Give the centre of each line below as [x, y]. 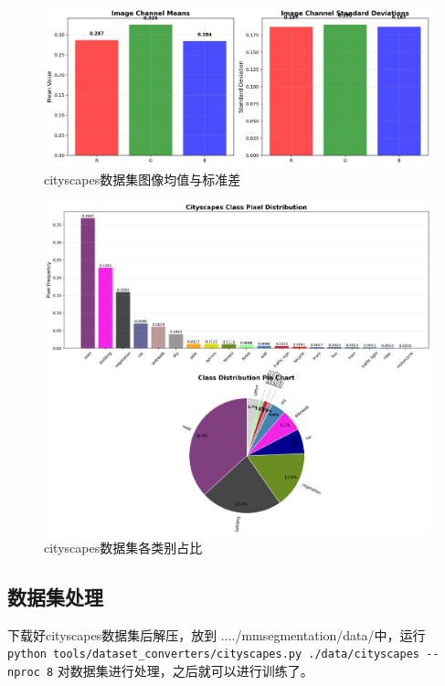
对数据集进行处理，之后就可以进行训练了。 [185, 670]
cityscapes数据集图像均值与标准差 [143, 179]
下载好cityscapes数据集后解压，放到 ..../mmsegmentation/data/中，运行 [217, 634]
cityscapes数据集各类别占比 [123, 547]
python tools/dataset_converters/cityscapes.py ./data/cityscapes [214, 654]
